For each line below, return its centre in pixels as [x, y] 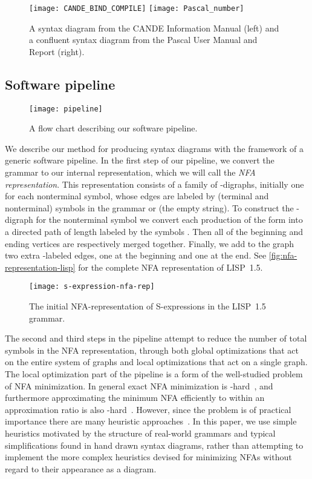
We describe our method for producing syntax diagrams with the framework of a [154, 148]
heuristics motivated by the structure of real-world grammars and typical [140, 433]
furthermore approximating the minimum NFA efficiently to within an [135, 398]
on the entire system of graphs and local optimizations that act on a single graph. [156, 362]
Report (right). [57, 51]
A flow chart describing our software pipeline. [113, 128]
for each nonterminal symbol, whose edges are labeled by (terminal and [137, 196]
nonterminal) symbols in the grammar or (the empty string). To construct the [149, 207]
